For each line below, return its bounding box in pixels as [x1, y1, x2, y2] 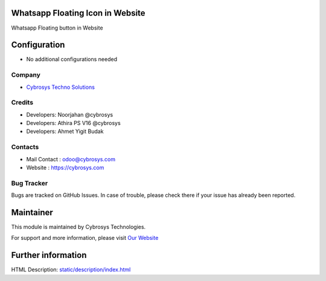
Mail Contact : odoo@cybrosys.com [26, 155, 116, 163]
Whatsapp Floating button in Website [11, 24, 103, 31]
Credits [11, 99, 33, 107]
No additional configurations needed [26, 56, 118, 63]
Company [11, 71, 40, 79]
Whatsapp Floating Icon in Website [11, 8, 145, 18]
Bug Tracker [11, 179, 48, 187]
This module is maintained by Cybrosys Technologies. [11, 224, 146, 231]
